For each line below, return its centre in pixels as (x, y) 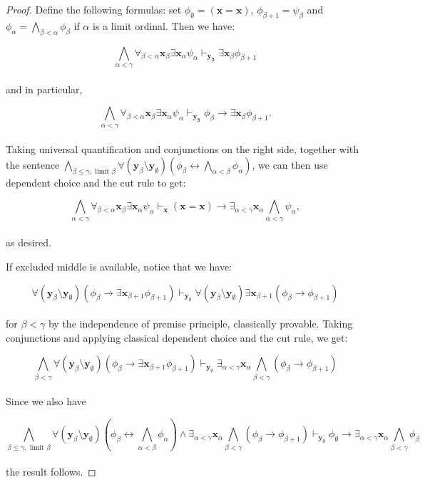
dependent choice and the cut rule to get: (96, 182)
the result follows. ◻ (51, 472)
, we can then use (290, 164)
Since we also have (46, 401)
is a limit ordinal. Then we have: (164, 25)
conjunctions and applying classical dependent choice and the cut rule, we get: (177, 337)
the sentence (33, 164)
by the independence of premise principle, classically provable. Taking (200, 324)
